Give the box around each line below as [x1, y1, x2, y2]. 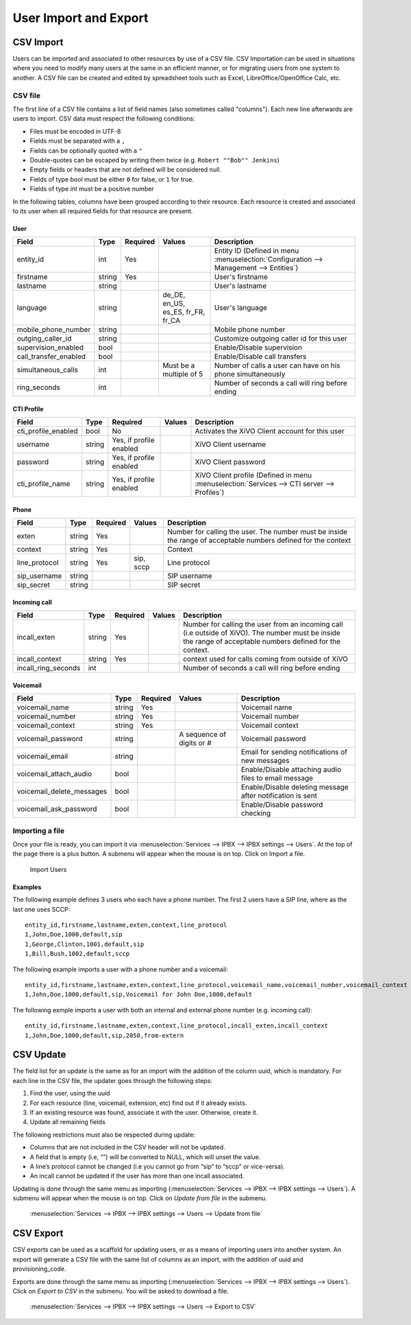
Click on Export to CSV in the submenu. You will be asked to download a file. [12, 1287, 229, 1295]
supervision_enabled [16, 343, 84, 352]
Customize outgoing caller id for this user [214, 334, 347, 343]
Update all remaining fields [29, 1118, 105, 1126]
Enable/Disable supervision [214, 343, 303, 352]
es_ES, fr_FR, [162, 307, 206, 317]
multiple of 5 [162, 369, 203, 379]
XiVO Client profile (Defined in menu [195, 470, 312, 480]
